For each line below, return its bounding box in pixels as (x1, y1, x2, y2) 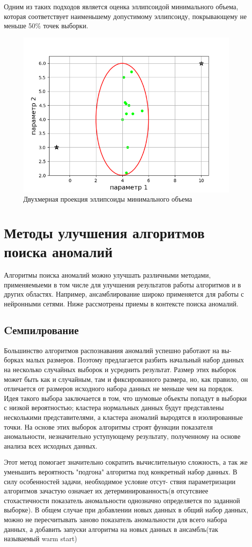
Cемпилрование (4, 322, 79, 338)
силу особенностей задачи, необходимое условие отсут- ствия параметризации (4, 476, 235, 486)
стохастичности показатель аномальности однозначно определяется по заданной (4, 495, 240, 505)
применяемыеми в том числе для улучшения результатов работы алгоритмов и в (4, 279, 241, 289)
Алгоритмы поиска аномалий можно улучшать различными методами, (4, 270, 211, 280)
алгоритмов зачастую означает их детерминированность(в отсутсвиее (4, 486, 208, 496)
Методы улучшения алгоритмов (4, 223, 205, 243)
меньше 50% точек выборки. (4, 20, 88, 31)
